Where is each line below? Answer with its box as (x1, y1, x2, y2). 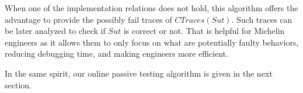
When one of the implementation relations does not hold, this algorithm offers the (5, 2, 298, 13)
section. (5, 78, 32, 91)
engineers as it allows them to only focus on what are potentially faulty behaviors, (5, 36, 299, 48)
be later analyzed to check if (5, 25, 106, 37)
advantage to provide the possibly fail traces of (5, 13, 172, 25)
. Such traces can (231, 13, 292, 25)
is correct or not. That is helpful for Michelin (123, 25, 285, 37)
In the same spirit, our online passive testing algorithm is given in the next (5, 67, 273, 79)
